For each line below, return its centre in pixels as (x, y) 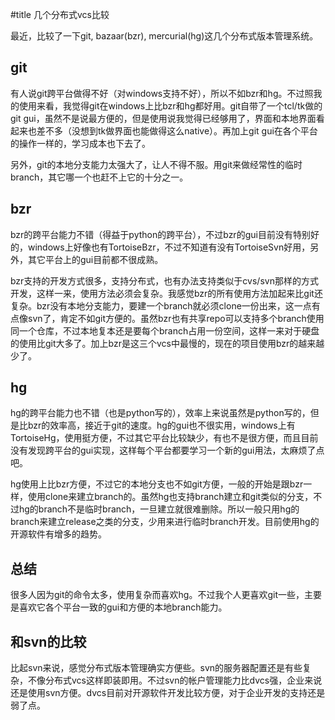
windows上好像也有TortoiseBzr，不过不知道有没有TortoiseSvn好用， (169, 247)
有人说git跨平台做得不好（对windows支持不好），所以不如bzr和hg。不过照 (162, 93)
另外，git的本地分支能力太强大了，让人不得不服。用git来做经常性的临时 (156, 164)
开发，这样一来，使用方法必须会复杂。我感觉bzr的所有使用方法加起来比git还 (166, 293)
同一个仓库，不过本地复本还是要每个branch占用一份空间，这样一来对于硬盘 (165, 330)
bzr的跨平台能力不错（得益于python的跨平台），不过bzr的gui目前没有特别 (160, 234)
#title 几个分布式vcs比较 (60, 14)
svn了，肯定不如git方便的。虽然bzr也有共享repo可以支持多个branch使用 (176, 318)
